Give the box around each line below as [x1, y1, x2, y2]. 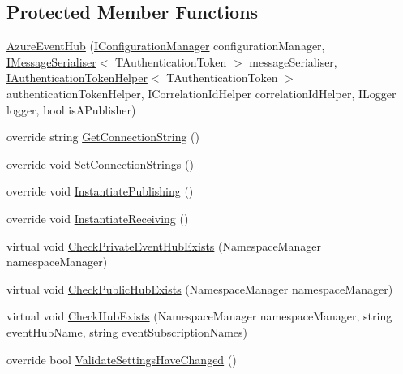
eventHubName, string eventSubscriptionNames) [6, 323, 248, 340]
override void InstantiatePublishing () [6, 183, 194, 200]
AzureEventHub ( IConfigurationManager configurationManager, [6, 37, 325, 54]
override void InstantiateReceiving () [6, 209, 189, 226]
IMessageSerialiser [6, 53, 96, 70]
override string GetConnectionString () [6, 128, 199, 145]
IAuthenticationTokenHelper [6, 69, 148, 86]
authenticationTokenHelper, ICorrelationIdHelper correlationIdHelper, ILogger [6, 84, 397, 101]
